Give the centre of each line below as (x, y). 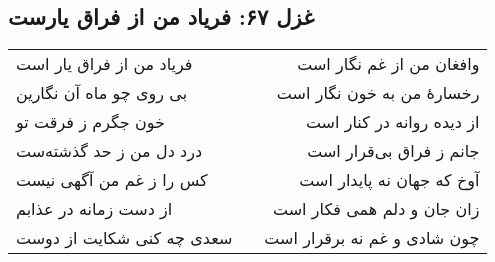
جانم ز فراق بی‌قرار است (393, 151)
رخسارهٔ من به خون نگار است (378, 93)
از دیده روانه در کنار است (392, 122)
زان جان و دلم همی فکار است (376, 209)
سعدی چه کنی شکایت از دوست (124, 238)
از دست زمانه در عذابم (94, 209)
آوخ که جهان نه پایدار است (389, 180)
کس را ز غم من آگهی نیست (112, 180)
